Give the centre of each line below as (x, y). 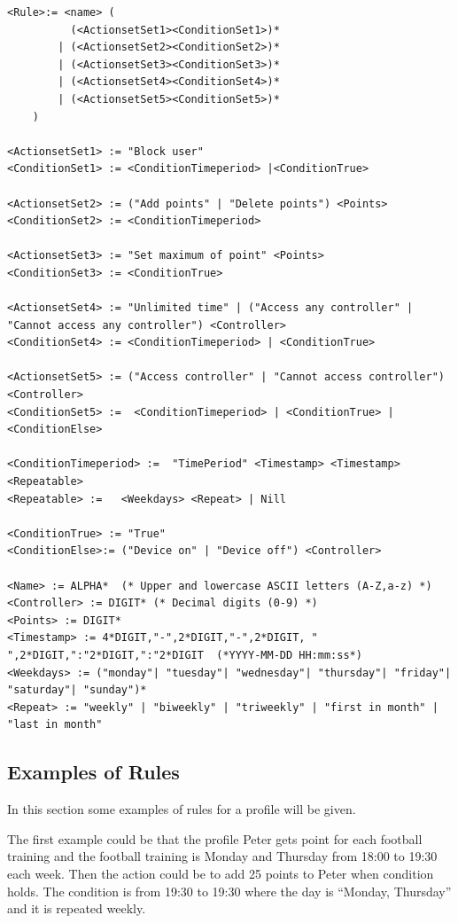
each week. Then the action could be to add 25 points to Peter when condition (221, 873)
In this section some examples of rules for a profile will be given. (182, 809)
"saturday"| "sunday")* (77, 690)
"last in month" (55, 725)
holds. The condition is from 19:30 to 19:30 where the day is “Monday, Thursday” (229, 891)
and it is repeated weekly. (77, 908)
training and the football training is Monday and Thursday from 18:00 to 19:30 (222, 856)
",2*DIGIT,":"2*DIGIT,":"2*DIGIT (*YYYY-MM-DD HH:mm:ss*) (185, 655)
